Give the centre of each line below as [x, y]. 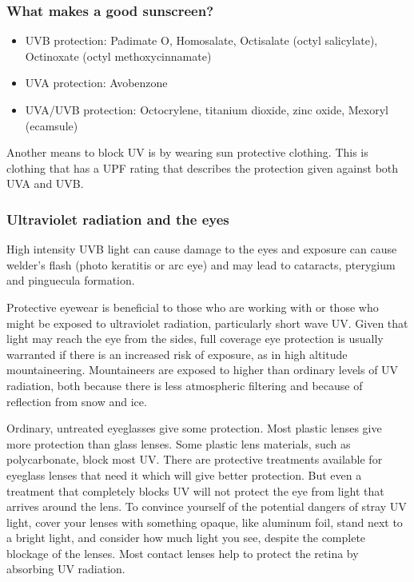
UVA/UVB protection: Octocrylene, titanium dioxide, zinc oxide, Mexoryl [207, 110]
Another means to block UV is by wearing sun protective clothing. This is [187, 152]
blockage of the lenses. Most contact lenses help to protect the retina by [183, 553]
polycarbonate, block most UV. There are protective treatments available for [195, 459]
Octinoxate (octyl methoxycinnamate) [118, 56]
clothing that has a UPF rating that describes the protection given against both [203, 167]
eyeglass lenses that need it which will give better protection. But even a [184, 474]
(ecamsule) [52, 125]
